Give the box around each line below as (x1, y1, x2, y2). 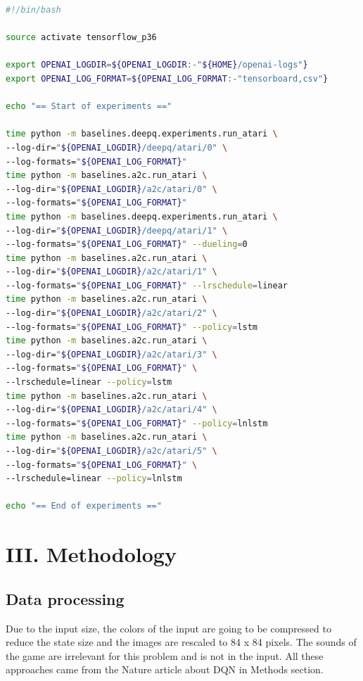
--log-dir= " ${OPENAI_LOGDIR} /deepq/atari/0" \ (6, 142, 228, 153)
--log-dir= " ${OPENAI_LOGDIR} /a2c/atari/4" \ (6, 405, 217, 415)
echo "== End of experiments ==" (6, 501, 162, 511)
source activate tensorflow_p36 (6, 32, 157, 43)
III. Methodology (6, 540, 177, 568)
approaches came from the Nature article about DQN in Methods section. (6, 662, 324, 677)
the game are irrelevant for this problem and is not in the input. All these (6, 648, 324, 663)
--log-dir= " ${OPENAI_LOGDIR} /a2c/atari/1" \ (6, 267, 217, 277)
